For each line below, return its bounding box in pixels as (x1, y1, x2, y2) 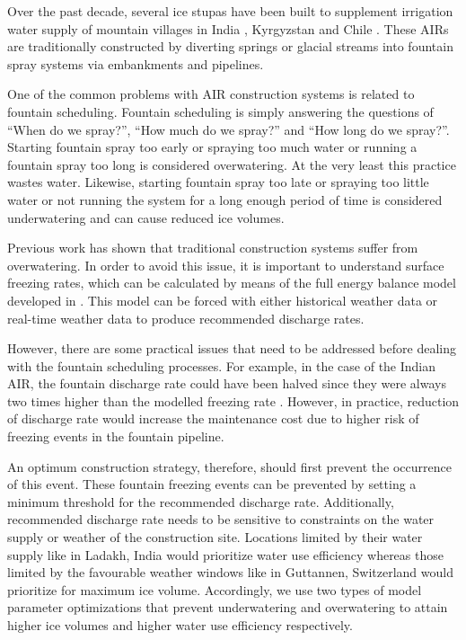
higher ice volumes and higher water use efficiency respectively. (7, 616, 353, 634)
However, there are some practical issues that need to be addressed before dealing (7, 339, 456, 358)
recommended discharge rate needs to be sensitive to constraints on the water (7, 510, 435, 529)
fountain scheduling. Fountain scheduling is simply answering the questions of (7, 102, 434, 120)
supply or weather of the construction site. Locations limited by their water (7, 528, 423, 547)
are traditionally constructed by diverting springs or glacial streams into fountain (7, 37, 453, 56)
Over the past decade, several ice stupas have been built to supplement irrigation (7, 2, 453, 20)
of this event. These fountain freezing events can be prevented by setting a (7, 475, 417, 493)
